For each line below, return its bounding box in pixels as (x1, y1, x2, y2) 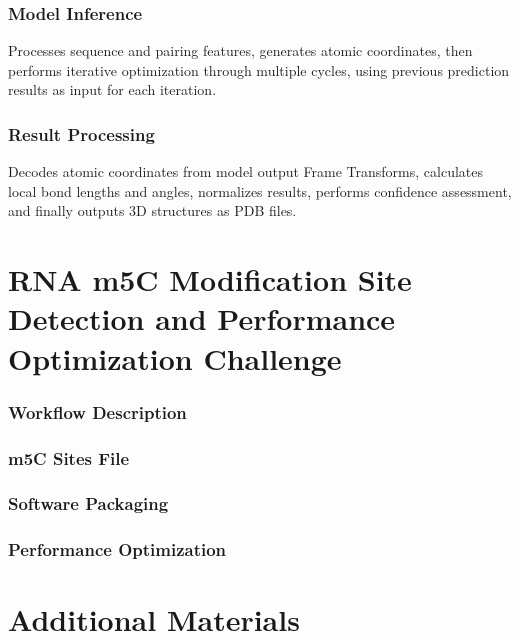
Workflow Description (8, 399, 187, 424)
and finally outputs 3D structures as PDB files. (8, 200, 297, 221)
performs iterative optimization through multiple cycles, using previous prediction (8, 59, 510, 80)
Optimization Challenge (8, 337, 342, 378)
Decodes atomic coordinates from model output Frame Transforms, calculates (8, 161, 484, 182)
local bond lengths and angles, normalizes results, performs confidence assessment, (8, 180, 512, 201)
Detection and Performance (8, 298, 396, 339)
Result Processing (8, 121, 155, 146)
